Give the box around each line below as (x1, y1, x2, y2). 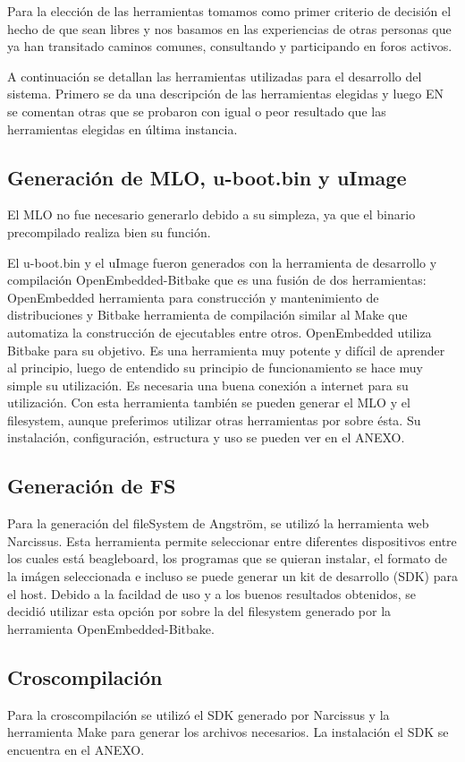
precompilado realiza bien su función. (7, 222, 211, 241)
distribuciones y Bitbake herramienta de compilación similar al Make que (7, 305, 408, 324)
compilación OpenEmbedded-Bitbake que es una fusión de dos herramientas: (7, 270, 427, 289)
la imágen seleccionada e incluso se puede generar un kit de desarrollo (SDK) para (7, 567, 458, 586)
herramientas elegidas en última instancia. (7, 119, 238, 138)
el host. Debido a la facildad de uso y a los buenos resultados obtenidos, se (7, 584, 417, 603)
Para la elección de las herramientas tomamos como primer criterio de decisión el (7, 2, 452, 20)
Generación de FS (7, 472, 176, 500)
